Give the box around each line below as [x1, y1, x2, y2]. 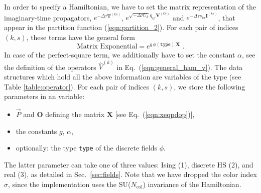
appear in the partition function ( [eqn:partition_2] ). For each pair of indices [4, 21, 238, 32]
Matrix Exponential [76, 43, 138, 50]
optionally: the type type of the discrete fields [16, 142, 158, 153]
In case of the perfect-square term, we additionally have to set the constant [4, 49, 235, 60]
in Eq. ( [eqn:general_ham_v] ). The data [116, 61, 243, 72]
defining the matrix [45, 109, 105, 119]
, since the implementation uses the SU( [8, 179, 131, 189]
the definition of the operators [4, 61, 96, 72]
